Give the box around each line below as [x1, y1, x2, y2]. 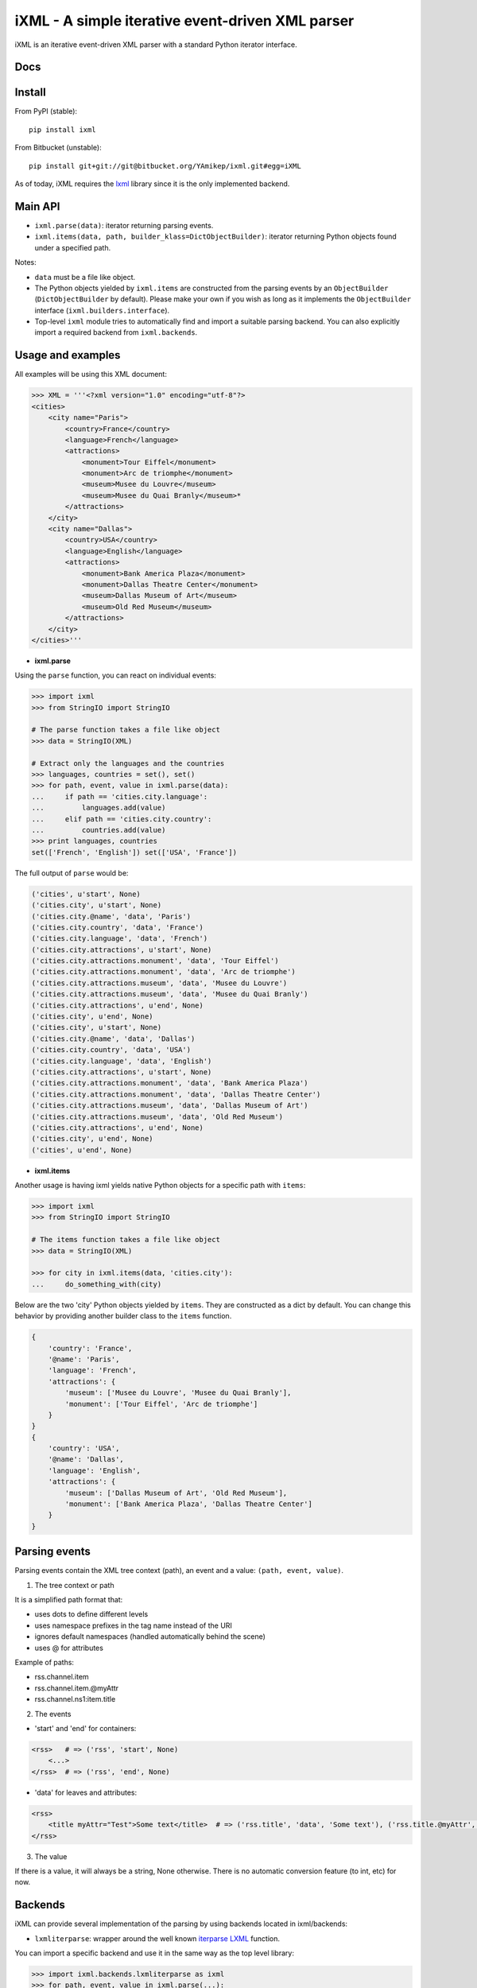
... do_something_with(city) [31, 1279, 162, 1288]
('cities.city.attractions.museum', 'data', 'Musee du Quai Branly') [31, 990, 308, 999]
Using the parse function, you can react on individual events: [14, 670, 216, 680]
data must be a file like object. [34, 272, 136, 282]
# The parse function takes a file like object [31, 725, 220, 735]
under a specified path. [34, 243, 111, 252]
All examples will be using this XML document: [14, 370, 167, 379]
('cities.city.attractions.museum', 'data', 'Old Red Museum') [31, 1112, 284, 1121]
